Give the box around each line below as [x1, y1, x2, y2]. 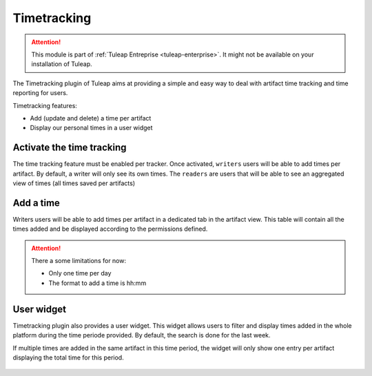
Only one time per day [48, 269, 112, 278]
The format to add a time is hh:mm [48, 279, 147, 287]
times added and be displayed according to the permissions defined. [12, 224, 208, 233]
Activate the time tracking [12, 142, 127, 154]
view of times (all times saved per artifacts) [12, 179, 136, 187]
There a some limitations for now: [31, 257, 127, 265]
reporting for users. [12, 89, 68, 97]
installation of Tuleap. [31, 60, 92, 68]
